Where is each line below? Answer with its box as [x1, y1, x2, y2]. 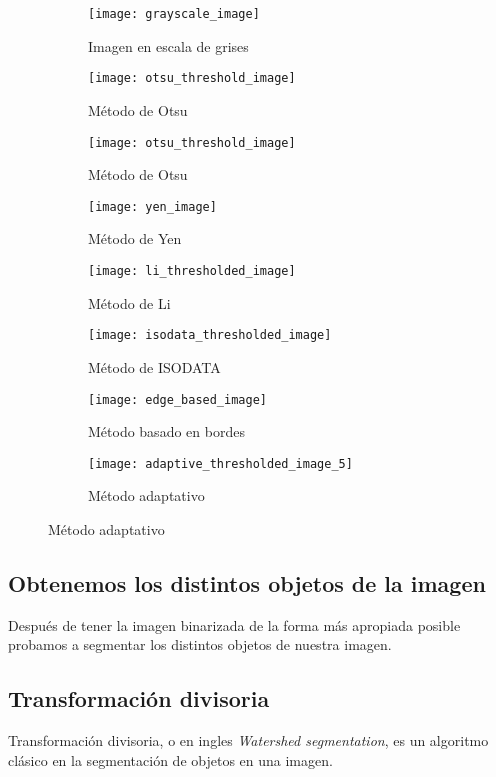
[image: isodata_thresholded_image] [88, 328, 332, 343]
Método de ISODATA [88, 356, 221, 377]
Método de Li [88, 292, 171, 313]
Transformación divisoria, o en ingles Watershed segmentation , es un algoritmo [8, 730, 489, 751]
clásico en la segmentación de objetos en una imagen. [8, 749, 333, 770]
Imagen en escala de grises [88, 35, 249, 56]
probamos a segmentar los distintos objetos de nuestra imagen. [8, 634, 392, 655]
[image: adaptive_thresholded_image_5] [88, 456, 353, 471]
